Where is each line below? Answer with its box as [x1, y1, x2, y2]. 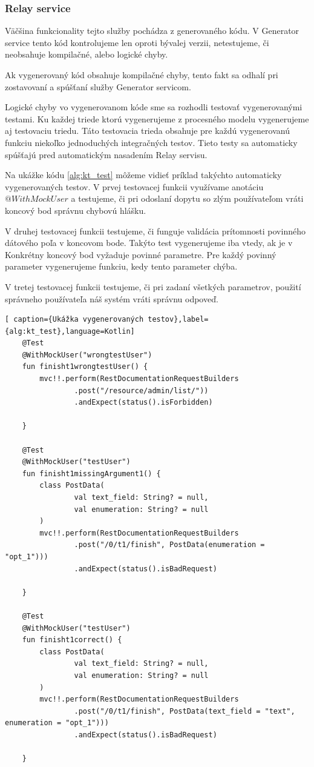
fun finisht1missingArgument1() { [22, 469, 161, 478]
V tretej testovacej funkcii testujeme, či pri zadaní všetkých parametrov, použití [5, 280, 301, 293]
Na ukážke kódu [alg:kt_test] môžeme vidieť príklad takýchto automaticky [5, 168, 282, 181]
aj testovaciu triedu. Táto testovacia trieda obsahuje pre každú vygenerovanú [5, 124, 290, 137]
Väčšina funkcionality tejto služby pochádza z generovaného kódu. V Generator [5, 24, 299, 37]
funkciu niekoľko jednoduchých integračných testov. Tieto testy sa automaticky [5, 136, 298, 148]
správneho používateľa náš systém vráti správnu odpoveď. [5, 292, 218, 305]
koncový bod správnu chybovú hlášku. [5, 204, 146, 216]
